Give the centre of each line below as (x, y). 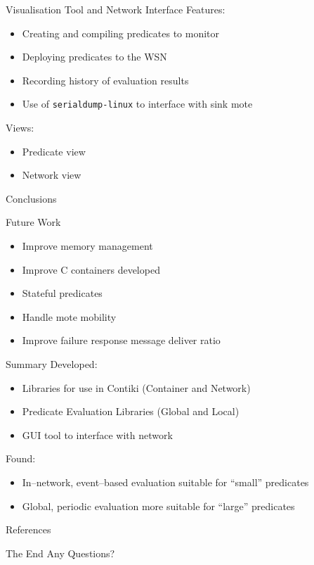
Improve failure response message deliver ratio (121, 340)
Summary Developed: (52, 363)
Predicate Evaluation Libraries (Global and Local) (131, 411)
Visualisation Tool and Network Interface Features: (116, 9)
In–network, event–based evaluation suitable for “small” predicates (165, 482)
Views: (20, 128)
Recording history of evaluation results (105, 80)
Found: (21, 458)
